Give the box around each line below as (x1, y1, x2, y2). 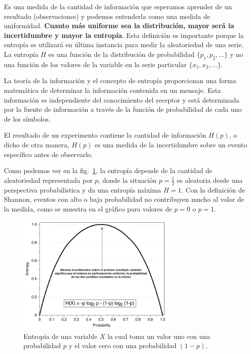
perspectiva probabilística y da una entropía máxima (4, 184, 161, 195)
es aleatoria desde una (177, 175, 243, 185)
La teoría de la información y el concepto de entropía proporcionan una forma (4, 75, 236, 86)
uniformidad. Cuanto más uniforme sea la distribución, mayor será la (4, 20, 234, 31)
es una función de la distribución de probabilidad (48, 49, 195, 59)
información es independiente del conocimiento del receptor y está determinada (4, 94, 240, 105)
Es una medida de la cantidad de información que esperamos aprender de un (4, 1, 232, 11)
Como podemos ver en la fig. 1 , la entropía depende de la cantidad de (4, 165, 213, 176)
